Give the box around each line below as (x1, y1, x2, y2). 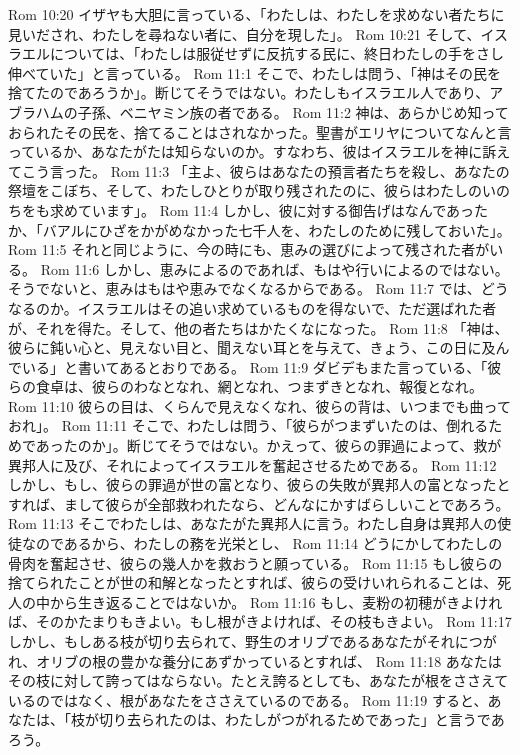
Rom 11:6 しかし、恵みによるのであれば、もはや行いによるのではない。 (40, 258, 509, 279)
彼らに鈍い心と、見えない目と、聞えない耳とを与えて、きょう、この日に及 (8, 337, 496, 358)
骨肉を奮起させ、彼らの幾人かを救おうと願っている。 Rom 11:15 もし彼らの (8, 552, 503, 573)
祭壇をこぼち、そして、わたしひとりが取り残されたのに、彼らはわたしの (8, 180, 483, 201)
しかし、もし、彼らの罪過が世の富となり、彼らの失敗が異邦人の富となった (8, 474, 497, 495)
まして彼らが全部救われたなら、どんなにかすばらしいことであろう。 (63, 493, 510, 514)
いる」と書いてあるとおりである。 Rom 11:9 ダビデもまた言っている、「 (21, 356, 488, 377)
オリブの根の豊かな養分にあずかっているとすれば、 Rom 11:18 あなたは (36, 650, 502, 671)
